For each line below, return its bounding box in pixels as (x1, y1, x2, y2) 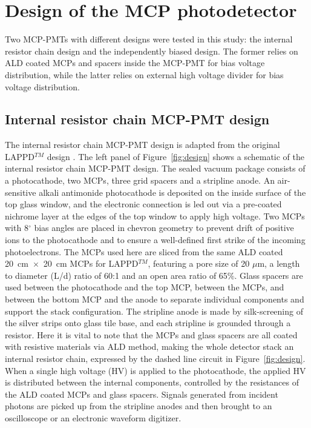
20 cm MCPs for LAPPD (43, 257, 139, 270)
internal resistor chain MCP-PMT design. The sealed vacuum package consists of (5, 162, 306, 175)
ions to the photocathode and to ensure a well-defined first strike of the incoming (5, 233, 306, 246)
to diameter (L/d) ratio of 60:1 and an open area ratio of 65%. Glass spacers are (5, 269, 303, 281)
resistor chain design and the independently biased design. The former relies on (5, 44, 298, 57)
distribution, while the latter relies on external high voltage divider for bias (5, 68, 284, 81)
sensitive (5, 186, 36, 198)
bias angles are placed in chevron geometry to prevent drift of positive (34, 221, 294, 234)
